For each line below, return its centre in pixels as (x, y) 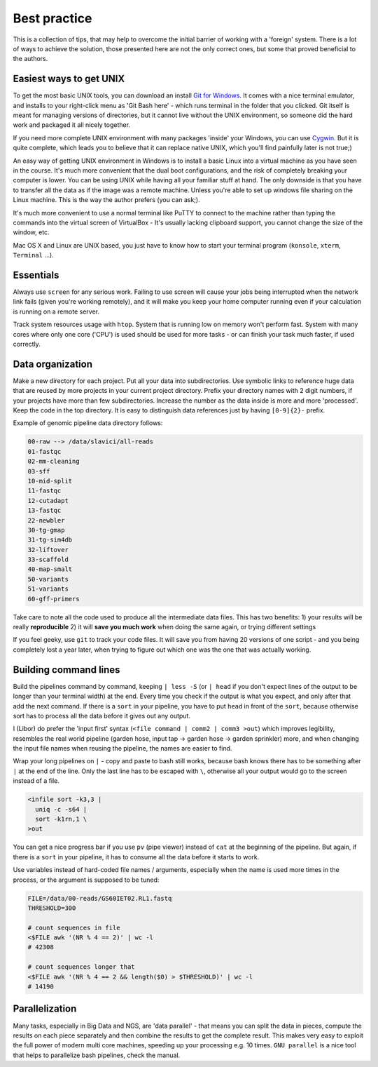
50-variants (48, 579)
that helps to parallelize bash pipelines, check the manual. (97, 1055)
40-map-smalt (50, 569)
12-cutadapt (48, 501)
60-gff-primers (54, 599)
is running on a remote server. (56, 311)
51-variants (48, 589)
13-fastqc (44, 511)
